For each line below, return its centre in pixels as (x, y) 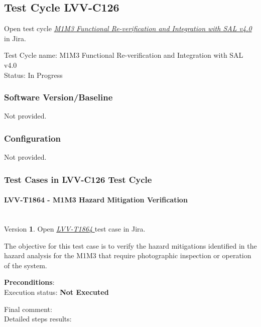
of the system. (26, 265)
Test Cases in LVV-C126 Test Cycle (78, 179)
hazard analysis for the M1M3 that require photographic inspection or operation (128, 255)
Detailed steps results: (38, 319)
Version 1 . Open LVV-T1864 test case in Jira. (75, 229)
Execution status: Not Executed (56, 292)
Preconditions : (29, 282)
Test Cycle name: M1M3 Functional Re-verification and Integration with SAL (124, 55)
